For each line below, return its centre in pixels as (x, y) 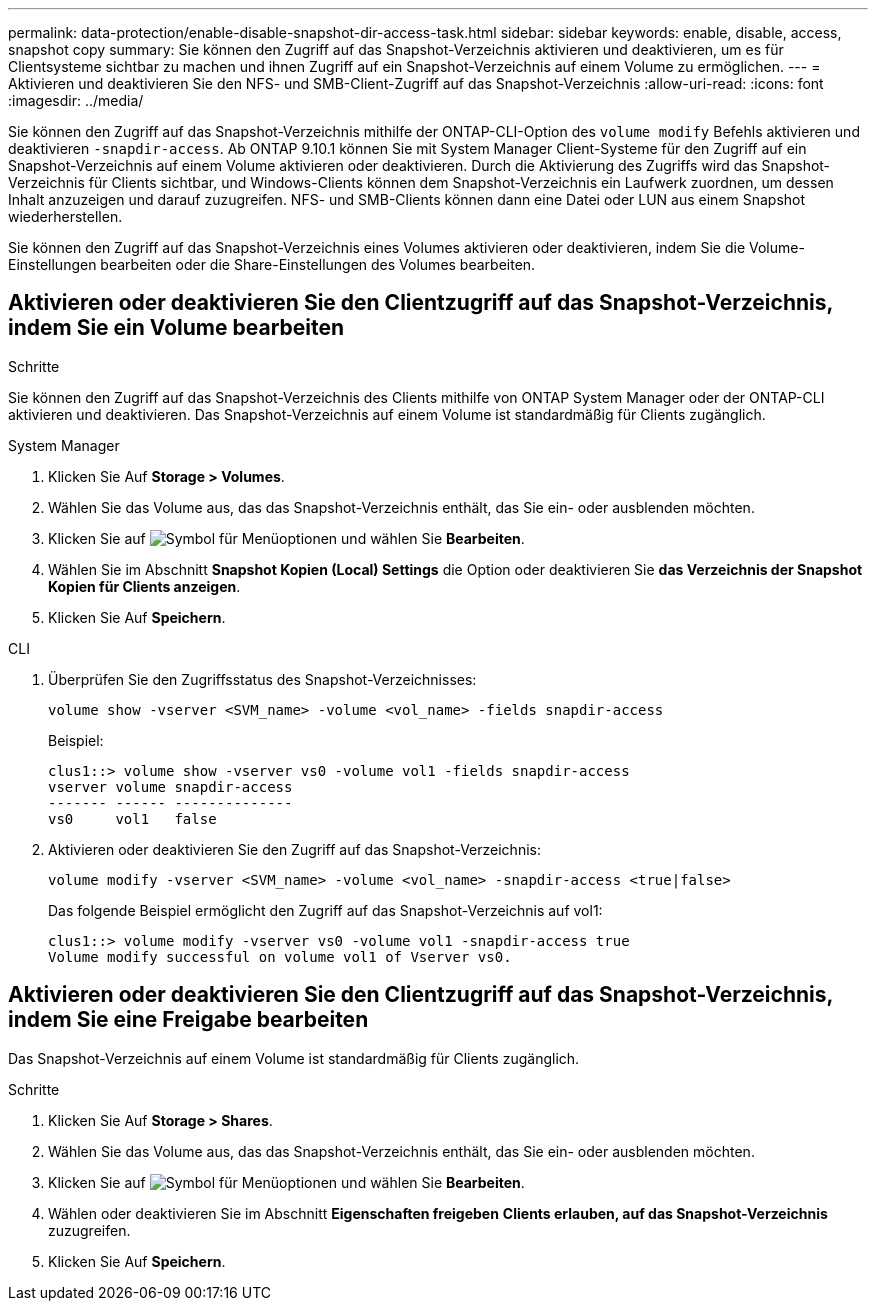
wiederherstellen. (65, 216)
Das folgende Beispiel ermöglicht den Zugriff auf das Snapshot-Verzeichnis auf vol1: (325, 910)
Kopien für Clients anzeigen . (144, 586)
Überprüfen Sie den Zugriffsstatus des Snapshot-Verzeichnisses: (262, 679)
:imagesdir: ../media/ (76, 100)
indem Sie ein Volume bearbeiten (176, 328)
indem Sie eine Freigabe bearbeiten (188, 1020)
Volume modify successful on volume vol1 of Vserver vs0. (280, 956)
